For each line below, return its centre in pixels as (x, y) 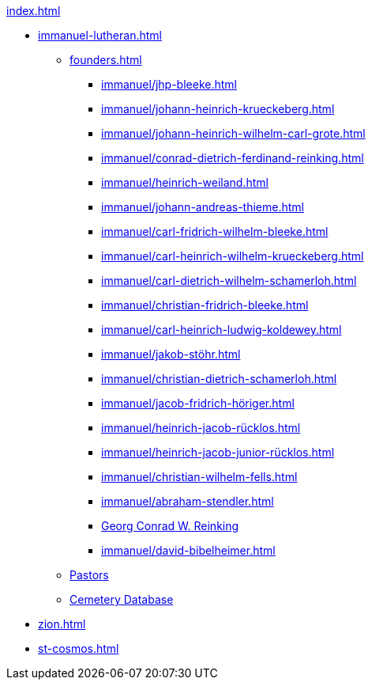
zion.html (62, 624)
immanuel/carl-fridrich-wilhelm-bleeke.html (215, 231)
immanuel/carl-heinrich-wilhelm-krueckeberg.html (233, 256)
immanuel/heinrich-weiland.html (185, 182)
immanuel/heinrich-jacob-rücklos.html (201, 428)
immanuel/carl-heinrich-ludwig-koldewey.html (222, 330)
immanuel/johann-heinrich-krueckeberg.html (218, 109)
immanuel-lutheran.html (100, 35)
